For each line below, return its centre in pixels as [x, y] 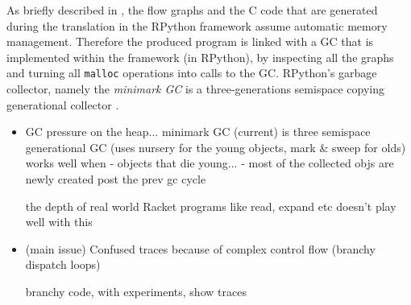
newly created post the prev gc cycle [116, 179]
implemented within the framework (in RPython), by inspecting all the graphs [200, 57]
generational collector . [63, 104]
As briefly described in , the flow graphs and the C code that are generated [192, 10]
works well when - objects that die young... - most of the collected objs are [210, 163]
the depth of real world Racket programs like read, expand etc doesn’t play [211, 206]
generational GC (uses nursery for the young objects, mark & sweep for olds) [216, 147]
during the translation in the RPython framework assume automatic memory [197, 25]
